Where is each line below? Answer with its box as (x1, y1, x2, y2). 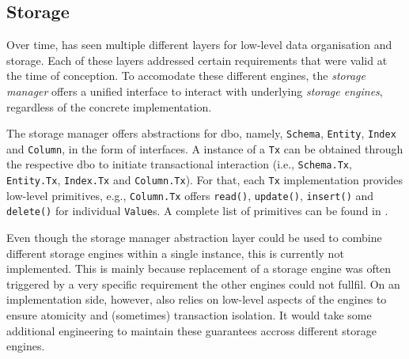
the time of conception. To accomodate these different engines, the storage (6, 67, 365, 84)
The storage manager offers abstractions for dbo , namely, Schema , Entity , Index (6, 125, 396, 142)
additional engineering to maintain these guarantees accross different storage (6, 322, 377, 338)
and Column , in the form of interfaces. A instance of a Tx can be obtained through (6, 140, 403, 157)
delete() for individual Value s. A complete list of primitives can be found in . (6, 202, 388, 219)
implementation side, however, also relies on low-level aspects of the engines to (6, 291, 387, 308)
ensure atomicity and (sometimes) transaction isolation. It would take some (6, 307, 372, 323)
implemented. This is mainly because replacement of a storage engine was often (6, 260, 392, 277)
